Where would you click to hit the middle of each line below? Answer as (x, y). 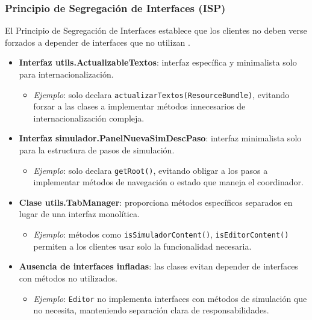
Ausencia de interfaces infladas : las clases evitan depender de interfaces (158, 266)
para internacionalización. (66, 74)
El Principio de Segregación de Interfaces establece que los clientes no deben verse (156, 30)
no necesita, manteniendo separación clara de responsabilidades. (151, 310)
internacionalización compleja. (89, 118)
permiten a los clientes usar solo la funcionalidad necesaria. (142, 246)
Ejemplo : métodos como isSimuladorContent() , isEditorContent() (161, 234)
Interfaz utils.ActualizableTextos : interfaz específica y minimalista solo (158, 62)
